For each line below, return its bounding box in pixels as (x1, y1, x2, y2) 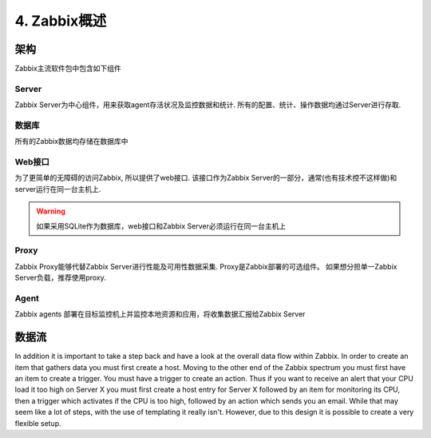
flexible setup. (14, 418, 61, 428)
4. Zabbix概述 (14, 12, 107, 30)
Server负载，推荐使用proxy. (14, 273, 107, 283)
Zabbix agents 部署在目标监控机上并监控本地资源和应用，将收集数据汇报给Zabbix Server (14, 309, 306, 319)
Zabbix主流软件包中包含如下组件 (14, 64, 121, 74)
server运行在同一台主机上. (14, 184, 101, 193)
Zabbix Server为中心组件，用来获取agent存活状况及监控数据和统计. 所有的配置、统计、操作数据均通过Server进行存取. (14, 100, 401, 109)
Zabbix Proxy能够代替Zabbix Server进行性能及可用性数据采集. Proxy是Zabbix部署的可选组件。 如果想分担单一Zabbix (14, 261, 397, 271)
